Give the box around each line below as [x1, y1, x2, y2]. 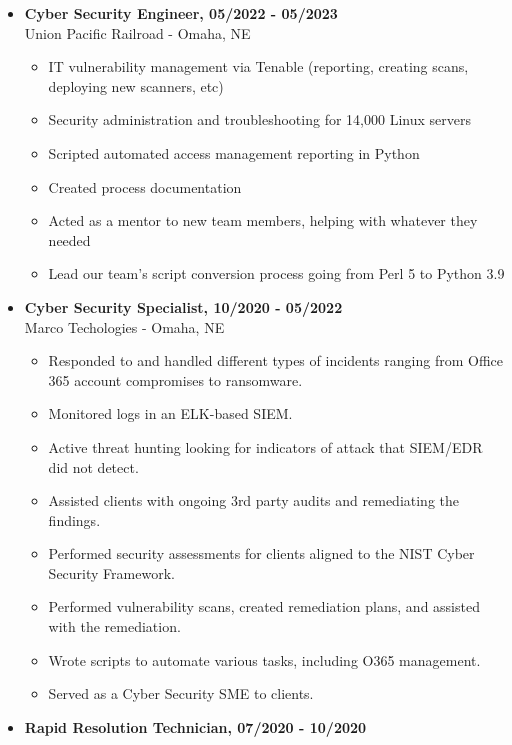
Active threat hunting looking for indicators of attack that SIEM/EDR [48, 436, 483, 457]
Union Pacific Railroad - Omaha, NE [24, 22, 251, 43]
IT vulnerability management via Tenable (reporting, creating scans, [48, 56, 469, 77]
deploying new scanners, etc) [48, 75, 224, 96]
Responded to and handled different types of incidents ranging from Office [48, 350, 503, 371]
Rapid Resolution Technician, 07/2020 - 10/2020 [24, 716, 367, 737]
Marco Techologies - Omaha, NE [24, 316, 225, 337]
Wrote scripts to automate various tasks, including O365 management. [48, 649, 481, 670]
